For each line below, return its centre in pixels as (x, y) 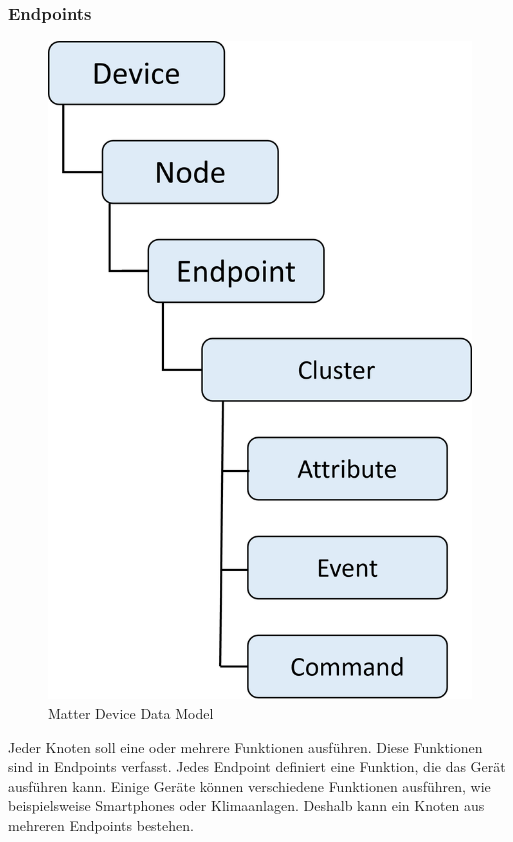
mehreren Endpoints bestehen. (101, 824)
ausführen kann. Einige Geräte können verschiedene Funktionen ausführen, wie (249, 785)
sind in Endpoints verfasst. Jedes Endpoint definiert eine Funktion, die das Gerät (257, 766)
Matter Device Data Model (131, 713)
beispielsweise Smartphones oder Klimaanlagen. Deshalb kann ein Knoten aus (246, 805)
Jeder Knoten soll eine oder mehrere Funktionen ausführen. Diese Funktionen (245, 746)
